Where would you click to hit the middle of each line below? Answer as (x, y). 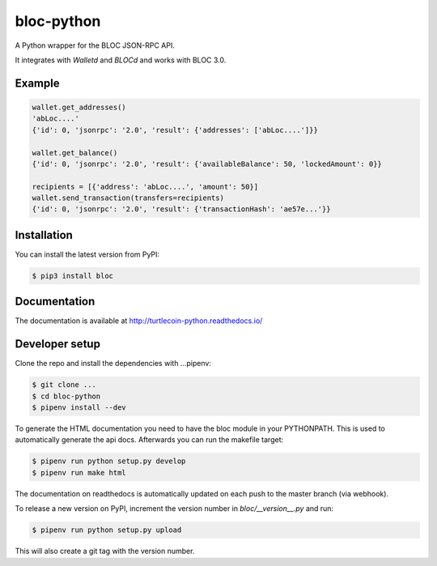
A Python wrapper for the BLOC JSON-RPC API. (95, 45)
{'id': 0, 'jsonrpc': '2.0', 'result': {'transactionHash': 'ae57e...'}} (181, 209)
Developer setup (58, 344)
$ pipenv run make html (79, 472)
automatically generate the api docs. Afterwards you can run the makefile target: (149, 440)
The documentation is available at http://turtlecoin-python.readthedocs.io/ (139, 321)
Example (37, 83)
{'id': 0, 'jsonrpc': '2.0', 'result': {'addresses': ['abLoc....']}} (175, 130)
